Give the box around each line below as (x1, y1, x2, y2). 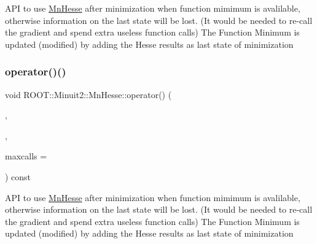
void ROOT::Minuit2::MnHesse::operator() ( (5, 88, 172, 101)
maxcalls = (5, 150, 47, 162)
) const (5, 170, 31, 183)
